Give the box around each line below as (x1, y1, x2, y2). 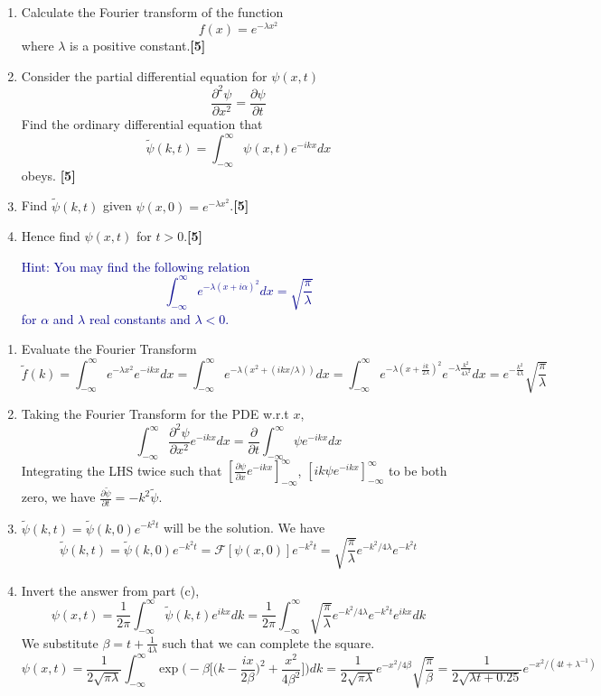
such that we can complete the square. (162, 633, 375, 652)
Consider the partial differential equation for (21, 66, 268, 85)
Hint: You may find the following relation (21, 256, 250, 275)
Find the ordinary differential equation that (21, 114, 263, 133)
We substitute (21, 633, 99, 652)
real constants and (89, 309, 191, 328)
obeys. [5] (21, 165, 76, 184)
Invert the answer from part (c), (21, 580, 200, 599)
